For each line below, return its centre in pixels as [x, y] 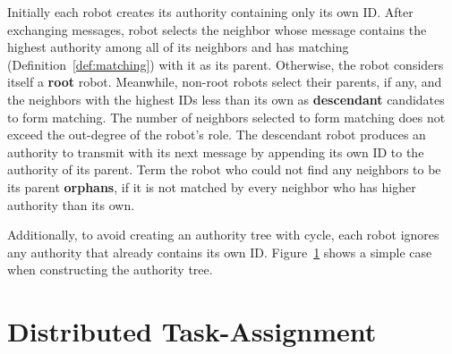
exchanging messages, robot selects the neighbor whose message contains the [217, 29]
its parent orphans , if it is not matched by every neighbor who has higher [212, 186]
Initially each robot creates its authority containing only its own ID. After [210, 12]
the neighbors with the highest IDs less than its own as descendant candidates [226, 99]
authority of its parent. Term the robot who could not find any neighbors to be [224, 169]
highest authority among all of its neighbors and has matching [178, 47]
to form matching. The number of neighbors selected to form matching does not [226, 117]
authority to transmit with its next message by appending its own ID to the [216, 152]
